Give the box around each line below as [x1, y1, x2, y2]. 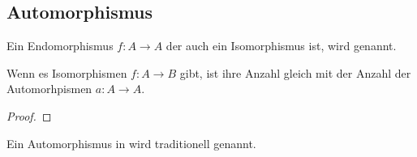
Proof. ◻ [6, 107, 52, 124]
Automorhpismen [6, 80, 92, 97]
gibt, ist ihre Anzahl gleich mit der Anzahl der [179, 64, 411, 81]
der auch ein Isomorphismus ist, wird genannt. [166, 37, 397, 54]
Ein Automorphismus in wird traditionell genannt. [6, 134, 256, 151]
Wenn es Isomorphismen [6, 64, 127, 81]
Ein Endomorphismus [6, 37, 114, 54]
